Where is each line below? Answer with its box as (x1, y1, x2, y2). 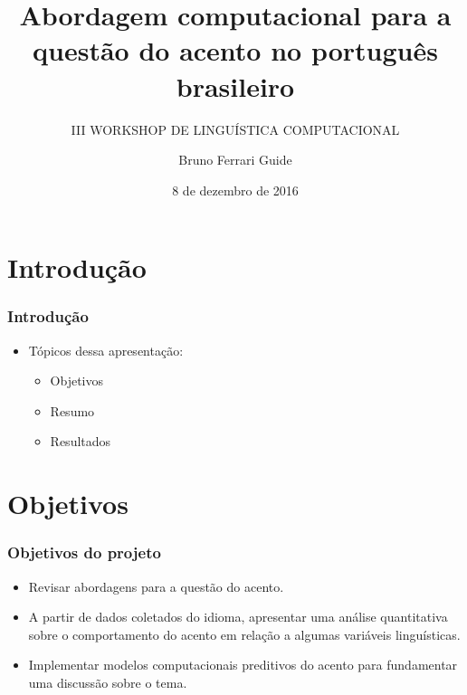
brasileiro (176, 67, 295, 104)
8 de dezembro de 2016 (172, 180, 299, 199)
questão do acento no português (33, 32, 438, 69)
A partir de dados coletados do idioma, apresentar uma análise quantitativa (28, 607, 448, 626)
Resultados (50, 432, 111, 451)
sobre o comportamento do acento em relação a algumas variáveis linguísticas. (28, 624, 461, 643)
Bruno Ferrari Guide (178, 150, 292, 169)
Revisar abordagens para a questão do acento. (28, 576, 284, 595)
